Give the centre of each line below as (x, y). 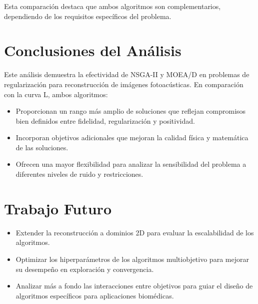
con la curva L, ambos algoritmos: (56, 94)
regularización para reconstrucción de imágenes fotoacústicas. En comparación (124, 84)
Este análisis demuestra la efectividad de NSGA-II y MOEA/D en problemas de (127, 74)
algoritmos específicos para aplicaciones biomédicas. (95, 295)
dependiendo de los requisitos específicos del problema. (88, 16)
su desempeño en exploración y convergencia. (85, 269)
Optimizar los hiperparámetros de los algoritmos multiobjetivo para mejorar (132, 259)
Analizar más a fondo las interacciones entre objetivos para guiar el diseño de (134, 286)
